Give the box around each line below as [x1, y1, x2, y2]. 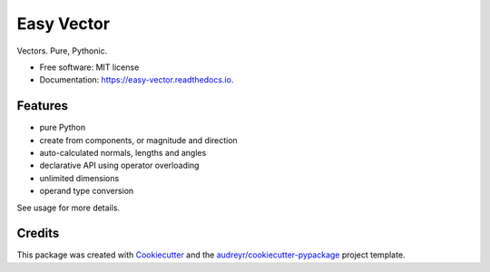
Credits [16, 226, 60, 241]
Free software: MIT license [39, 62, 140, 73]
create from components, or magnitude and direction [39, 134, 238, 145]
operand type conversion [39, 186, 134, 197]
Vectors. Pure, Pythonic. [16, 45, 108, 56]
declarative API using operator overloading [39, 160, 200, 171]
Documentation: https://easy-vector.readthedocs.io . [39, 74, 234, 85]
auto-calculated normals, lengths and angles [39, 148, 207, 159]
